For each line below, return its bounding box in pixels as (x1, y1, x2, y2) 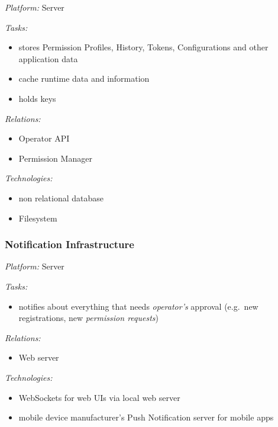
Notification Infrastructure (5, 237, 134, 252)
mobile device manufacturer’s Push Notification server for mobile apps (18, 411, 274, 423)
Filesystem (18, 211, 57, 224)
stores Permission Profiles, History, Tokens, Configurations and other (18, 41, 269, 53)
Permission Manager (18, 152, 92, 164)
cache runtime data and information (18, 72, 150, 85)
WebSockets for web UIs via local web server (18, 391, 180, 403)
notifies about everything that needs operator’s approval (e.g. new (18, 300, 258, 312)
